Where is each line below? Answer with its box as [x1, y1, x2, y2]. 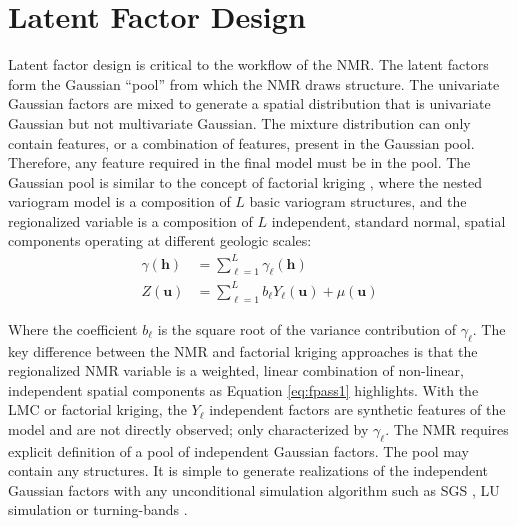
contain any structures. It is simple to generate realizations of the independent [8, 460, 489, 481]
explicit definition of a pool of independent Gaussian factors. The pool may [8, 440, 469, 461]
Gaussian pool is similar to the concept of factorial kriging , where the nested [8, 171, 482, 192]
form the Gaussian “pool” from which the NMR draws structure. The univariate [8, 73, 500, 94]
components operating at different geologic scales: [8, 230, 312, 251]
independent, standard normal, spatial [271, 210, 506, 231]
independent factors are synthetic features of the [209, 399, 506, 420]
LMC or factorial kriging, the [8, 399, 187, 420]
